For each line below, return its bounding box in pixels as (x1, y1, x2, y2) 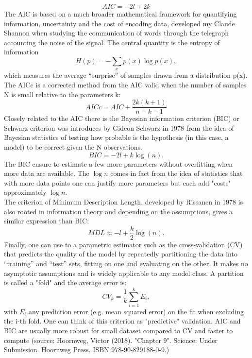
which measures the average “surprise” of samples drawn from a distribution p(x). (4, 70, 248, 80)
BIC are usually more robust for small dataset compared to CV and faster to (4, 325, 233, 336)
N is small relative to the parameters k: (4, 89, 121, 99)
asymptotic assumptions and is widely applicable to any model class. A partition (4, 268, 244, 278)
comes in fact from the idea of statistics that (110, 168, 243, 178)
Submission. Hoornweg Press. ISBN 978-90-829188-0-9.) (4, 344, 169, 355)
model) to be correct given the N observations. (4, 141, 142, 152)
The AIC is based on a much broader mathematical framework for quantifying (4, 9, 237, 18)
